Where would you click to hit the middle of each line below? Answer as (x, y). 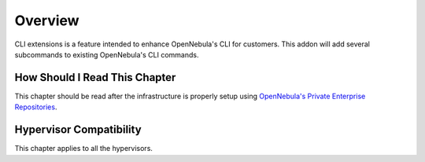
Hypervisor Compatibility (78, 130)
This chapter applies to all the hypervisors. (84, 149)
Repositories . (36, 107)
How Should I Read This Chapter (95, 77)
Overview (47, 20)
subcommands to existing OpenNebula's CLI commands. (107, 54)
